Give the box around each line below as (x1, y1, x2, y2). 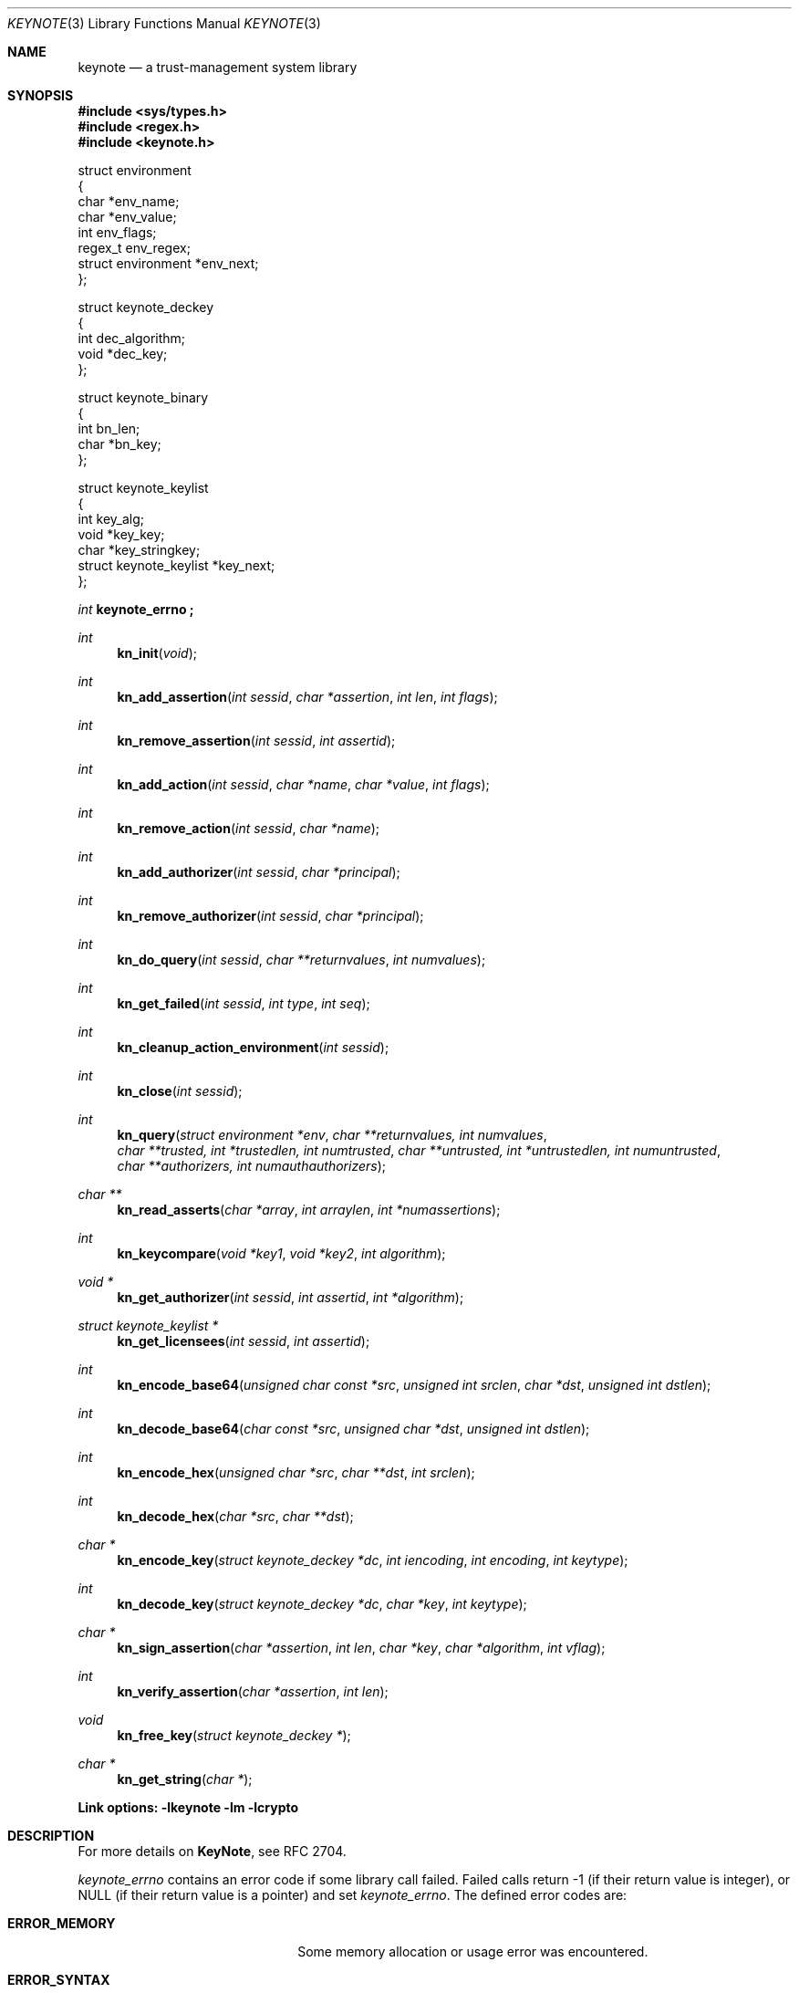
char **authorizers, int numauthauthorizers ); (117, 1158, 387, 1174)
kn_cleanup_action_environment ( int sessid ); (117, 1039, 389, 1055)
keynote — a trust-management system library (78, 59, 358, 75)
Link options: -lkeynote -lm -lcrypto (78, 1800, 299, 1815)
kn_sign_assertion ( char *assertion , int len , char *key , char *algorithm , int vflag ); (117, 1640, 606, 1655)
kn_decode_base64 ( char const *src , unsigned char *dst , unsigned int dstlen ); (117, 1421, 590, 1436)
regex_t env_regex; (78, 240, 191, 256)
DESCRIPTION (7, 1828, 95, 1843)
